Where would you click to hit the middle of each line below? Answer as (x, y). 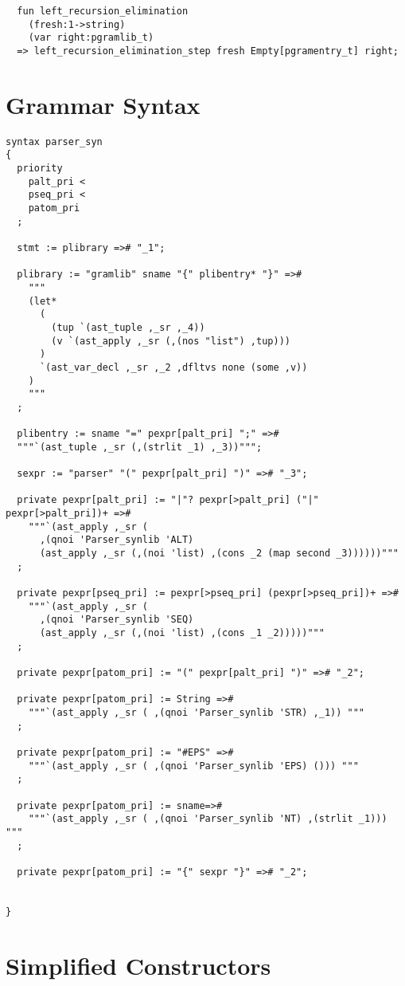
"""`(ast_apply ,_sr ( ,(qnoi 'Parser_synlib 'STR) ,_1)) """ (197, 712)
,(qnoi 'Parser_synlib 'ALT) (117, 540)
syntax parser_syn (54, 141)
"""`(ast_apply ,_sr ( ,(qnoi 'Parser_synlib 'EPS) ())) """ (193, 766)
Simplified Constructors (138, 965)
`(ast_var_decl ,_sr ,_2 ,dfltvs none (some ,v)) (173, 367)
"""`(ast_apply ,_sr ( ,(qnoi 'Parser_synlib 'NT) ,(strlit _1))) (208, 819)
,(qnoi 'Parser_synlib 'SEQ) (117, 620)
